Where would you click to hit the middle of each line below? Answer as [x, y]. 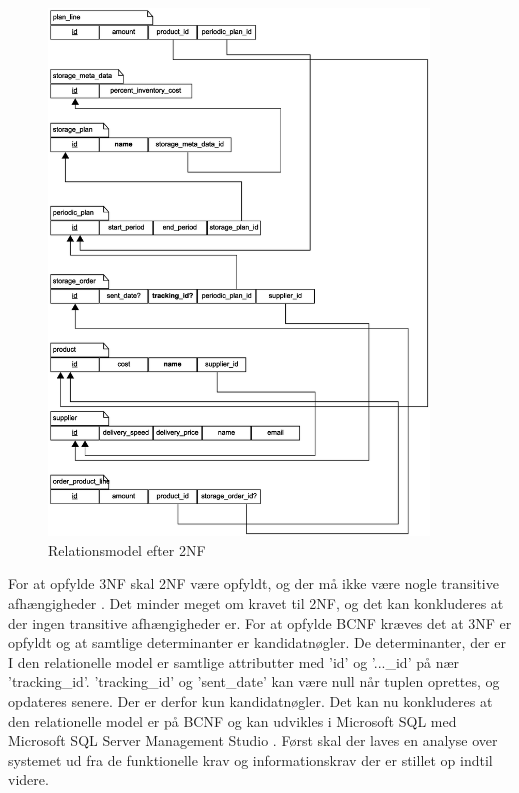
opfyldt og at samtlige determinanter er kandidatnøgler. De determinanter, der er [257, 642]
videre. [28, 779]
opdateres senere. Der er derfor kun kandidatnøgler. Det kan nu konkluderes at [250, 700]
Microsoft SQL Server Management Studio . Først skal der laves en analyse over [253, 740]
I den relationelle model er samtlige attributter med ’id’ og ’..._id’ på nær [234, 661]
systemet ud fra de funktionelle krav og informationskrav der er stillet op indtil [250, 759]
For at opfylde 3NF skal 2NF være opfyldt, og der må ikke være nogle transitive [253, 583]
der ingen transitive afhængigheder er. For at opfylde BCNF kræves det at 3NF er [260, 622]
